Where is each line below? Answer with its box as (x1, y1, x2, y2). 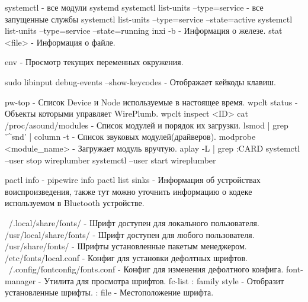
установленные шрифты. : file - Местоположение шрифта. (5, 286, 214, 298)
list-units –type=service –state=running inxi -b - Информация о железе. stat (5, 24, 283, 37)
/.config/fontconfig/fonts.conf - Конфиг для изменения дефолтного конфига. (8, 263, 284, 275)
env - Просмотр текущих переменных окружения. (5, 56, 184, 68)
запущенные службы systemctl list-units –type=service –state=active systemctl (5, 12, 293, 25)
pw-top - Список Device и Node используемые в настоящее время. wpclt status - (5, 95, 298, 108)
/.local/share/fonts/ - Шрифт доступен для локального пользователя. (8, 216, 259, 229)
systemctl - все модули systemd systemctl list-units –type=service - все (5, 1, 264, 13)
